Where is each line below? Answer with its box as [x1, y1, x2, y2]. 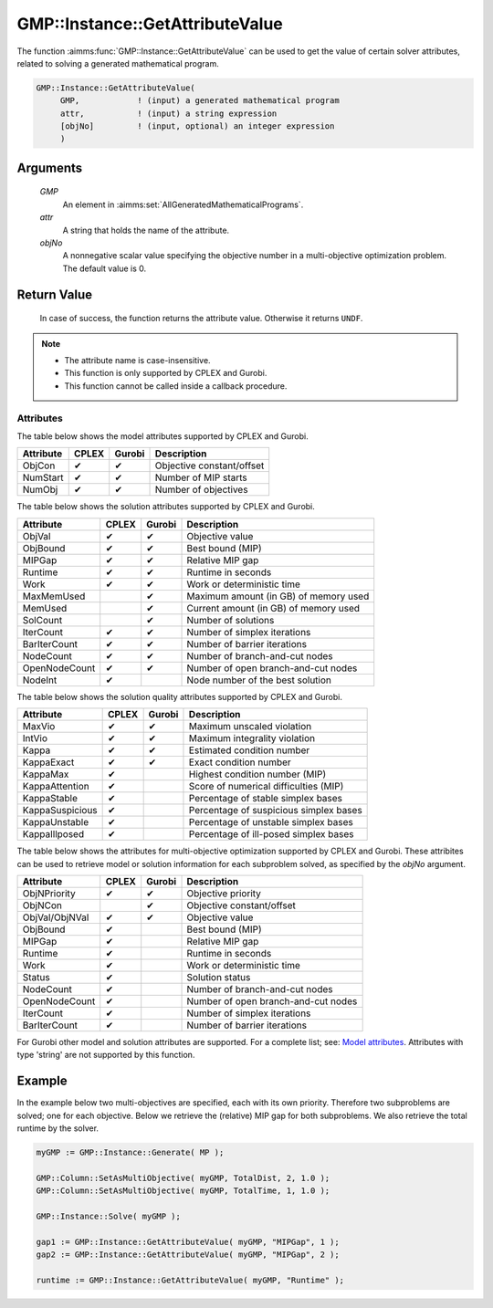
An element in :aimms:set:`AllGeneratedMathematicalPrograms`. [62, 199, 304, 210]
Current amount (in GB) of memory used [186, 602, 361, 614]
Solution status [186, 970, 251, 983]
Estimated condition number [188, 744, 310, 757]
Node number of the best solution [186, 674, 332, 686]
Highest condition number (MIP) [188, 768, 327, 780]
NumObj [22, 484, 58, 497]
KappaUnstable [22, 816, 89, 829]
